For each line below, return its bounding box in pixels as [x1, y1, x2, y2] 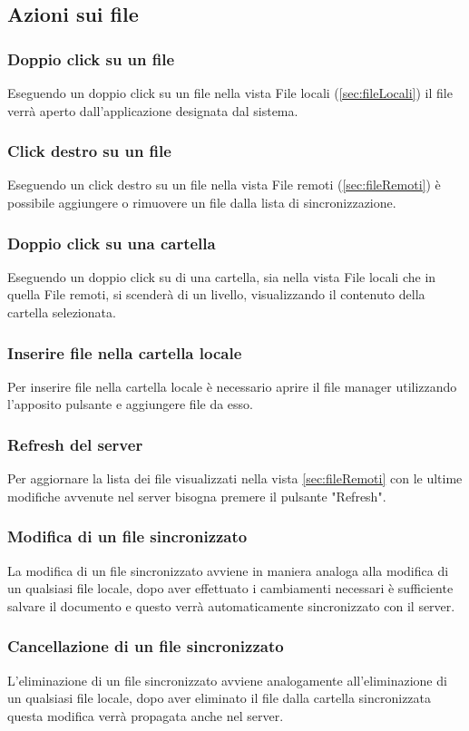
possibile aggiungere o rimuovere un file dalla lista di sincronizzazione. [7, 193, 396, 211]
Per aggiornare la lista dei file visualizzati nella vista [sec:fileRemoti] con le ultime [7, 469, 463, 488]
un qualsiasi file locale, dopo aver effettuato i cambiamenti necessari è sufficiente [7, 579, 454, 598]
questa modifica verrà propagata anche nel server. [7, 706, 284, 725]
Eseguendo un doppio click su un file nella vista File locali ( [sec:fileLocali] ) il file [7, 83, 453, 102]
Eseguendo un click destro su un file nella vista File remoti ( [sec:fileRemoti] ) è [7, 175, 441, 194]
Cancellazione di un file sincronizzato [7, 635, 284, 658]
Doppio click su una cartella [7, 231, 216, 254]
